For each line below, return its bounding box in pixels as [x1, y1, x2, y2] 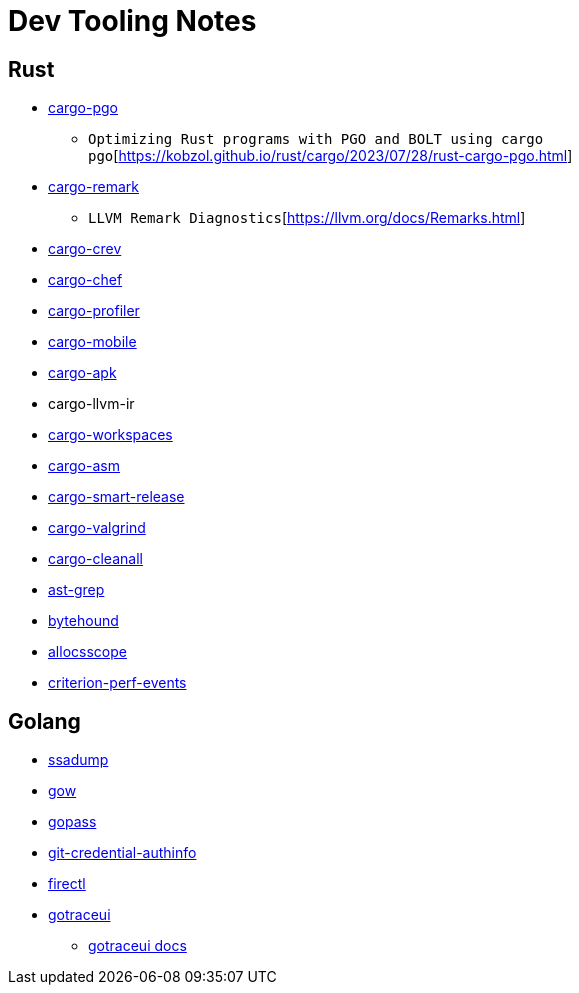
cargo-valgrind [48, 519, 146, 537]
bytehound [48, 612, 119, 630]
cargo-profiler [48, 302, 140, 320]
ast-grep [48, 581, 105, 599]
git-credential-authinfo [48, 844, 197, 862]
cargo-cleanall [48, 550, 143, 568]
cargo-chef [48, 271, 123, 289]
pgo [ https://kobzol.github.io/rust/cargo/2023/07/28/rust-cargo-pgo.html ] [88, 147, 573, 165]
